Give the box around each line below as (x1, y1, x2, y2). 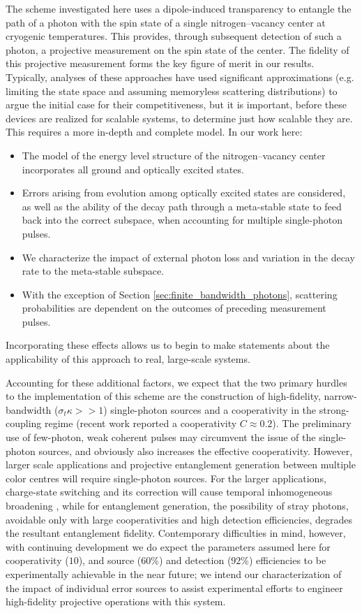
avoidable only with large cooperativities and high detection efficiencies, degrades (6, 512, 352, 526)
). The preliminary (272, 416, 352, 431)
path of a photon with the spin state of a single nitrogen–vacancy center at (6, 15, 326, 29)
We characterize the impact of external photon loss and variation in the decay (22, 250, 355, 264)
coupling (6, 416, 42, 431)
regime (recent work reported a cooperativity (45, 416, 237, 431)
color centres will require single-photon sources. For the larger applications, (6, 470, 326, 485)
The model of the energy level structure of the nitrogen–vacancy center (22, 147, 326, 162)
